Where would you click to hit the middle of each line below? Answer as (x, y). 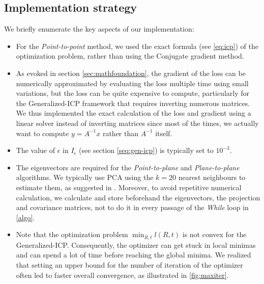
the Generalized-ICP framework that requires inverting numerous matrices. (133, 103)
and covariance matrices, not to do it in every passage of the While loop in (132, 207)
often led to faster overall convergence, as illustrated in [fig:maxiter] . (122, 275)
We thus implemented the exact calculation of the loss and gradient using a (134, 113)
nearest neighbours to (212, 177)
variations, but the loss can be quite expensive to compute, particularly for (133, 93)
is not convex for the (214, 234)
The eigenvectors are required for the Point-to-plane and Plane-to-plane (128, 167)
